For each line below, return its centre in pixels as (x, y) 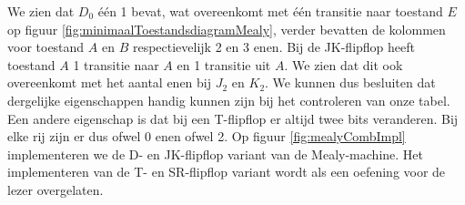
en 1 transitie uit (224, 64)
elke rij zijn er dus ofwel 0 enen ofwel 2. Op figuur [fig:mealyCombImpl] (207, 136)
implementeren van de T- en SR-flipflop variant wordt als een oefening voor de (227, 172)
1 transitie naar (116, 64)
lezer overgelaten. (56, 189)
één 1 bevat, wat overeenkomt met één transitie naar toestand (270, 11)
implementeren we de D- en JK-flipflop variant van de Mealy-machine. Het (215, 154)
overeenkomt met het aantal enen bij (110, 82)
